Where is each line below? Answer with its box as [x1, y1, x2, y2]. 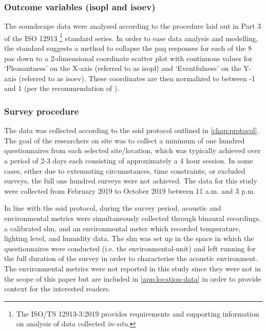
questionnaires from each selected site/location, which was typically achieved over [4, 145, 261, 156]
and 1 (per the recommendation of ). [4, 83, 120, 94]
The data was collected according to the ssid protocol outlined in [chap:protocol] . [4, 125, 259, 136]
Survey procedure [4, 104, 79, 117]
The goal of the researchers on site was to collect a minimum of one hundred [4, 135, 245, 145]
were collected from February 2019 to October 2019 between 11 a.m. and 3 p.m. [4, 185, 256, 196]
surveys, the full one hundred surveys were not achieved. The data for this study [4, 175, 257, 186]
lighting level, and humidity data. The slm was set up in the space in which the [4, 233, 254, 244]
